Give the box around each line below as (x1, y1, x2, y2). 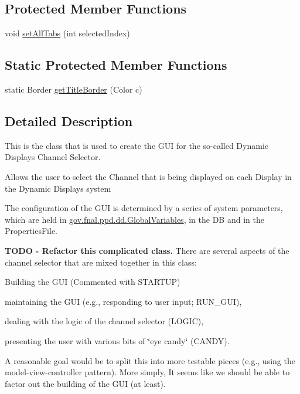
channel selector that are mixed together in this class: (5, 256, 197, 268)
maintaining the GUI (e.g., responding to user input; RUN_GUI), (5, 295, 242, 307)
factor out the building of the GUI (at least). (5, 377, 166, 389)
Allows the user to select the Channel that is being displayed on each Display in (5, 170, 292, 182)
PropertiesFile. (5, 225, 58, 237)
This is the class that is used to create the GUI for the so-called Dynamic (5, 139, 269, 151)
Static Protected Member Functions (5, 56, 227, 74)
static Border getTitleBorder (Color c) (5, 83, 142, 95)
